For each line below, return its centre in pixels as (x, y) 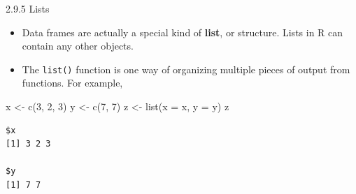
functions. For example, (72, 83)
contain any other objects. (78, 46)
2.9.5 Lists (28, 8)
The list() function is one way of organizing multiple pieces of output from (186, 69)
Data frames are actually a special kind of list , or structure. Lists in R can (183, 32)
